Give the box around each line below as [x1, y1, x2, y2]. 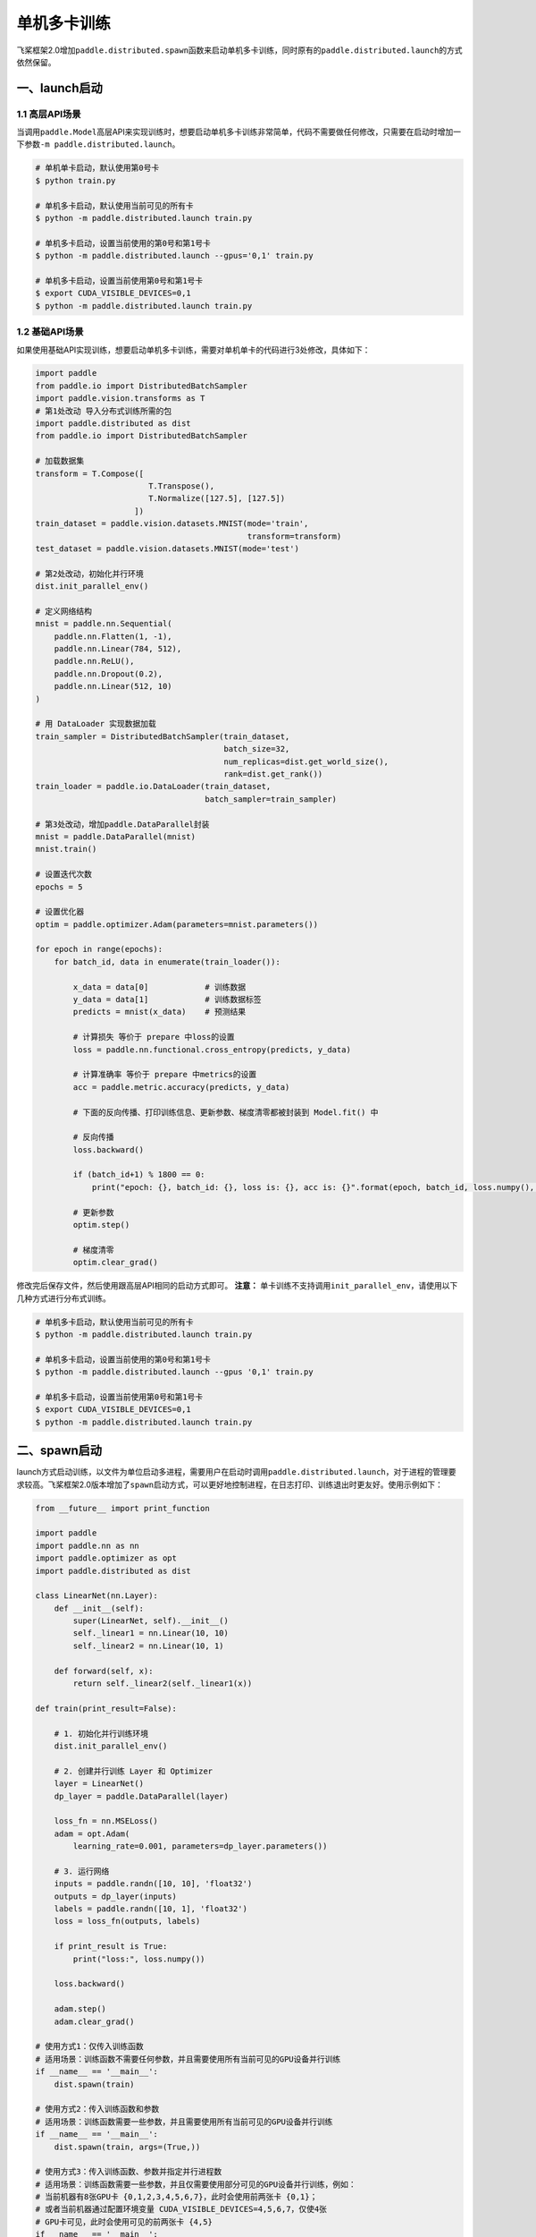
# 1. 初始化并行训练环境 [54, 1728, 149, 1739]
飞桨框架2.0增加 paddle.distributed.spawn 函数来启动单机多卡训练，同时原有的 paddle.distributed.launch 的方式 [16, 45, 464, 55]
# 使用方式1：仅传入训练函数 [35, 2041, 144, 2052]
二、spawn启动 [16, 1443, 103, 1459]
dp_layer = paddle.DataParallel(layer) [54, 1790, 230, 1801]
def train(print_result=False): [35, 1703, 178, 1714]
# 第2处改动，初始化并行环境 [35, 568, 144, 579]
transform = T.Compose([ [35, 468, 145, 479]
